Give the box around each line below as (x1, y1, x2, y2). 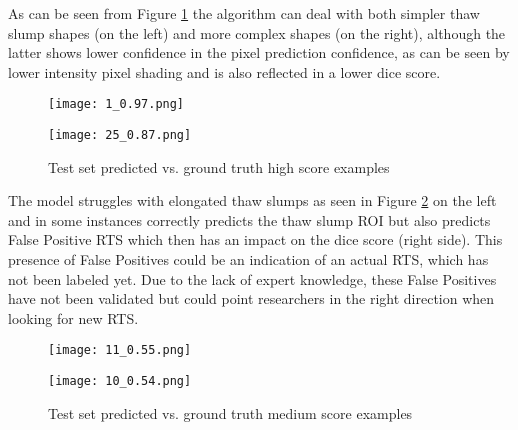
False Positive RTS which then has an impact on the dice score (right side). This (8, 229, 503, 250)
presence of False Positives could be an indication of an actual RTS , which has (8, 249, 489, 270)
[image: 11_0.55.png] (48, 343, 192, 358)
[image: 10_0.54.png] (48, 374, 192, 389)
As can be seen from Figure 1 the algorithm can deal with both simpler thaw (8, 3, 480, 23)
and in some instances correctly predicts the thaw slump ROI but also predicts (8, 209, 491, 230)
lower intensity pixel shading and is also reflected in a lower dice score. (8, 61, 441, 82)
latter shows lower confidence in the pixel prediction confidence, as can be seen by (8, 42, 510, 63)
